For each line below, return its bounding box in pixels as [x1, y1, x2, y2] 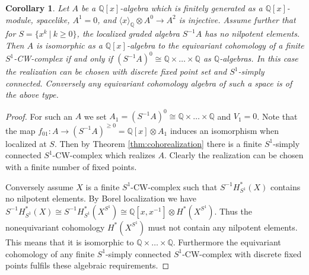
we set [84, 110, 107, 122]
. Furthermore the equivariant [173, 235, 281, 248]
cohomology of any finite [5, 247, 95, 260]
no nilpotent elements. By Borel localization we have [5, 192, 197, 204]
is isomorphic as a [36, 39, 103, 51]
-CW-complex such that [130, 180, 218, 193]
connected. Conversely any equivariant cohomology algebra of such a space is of [5, 76, 292, 89]
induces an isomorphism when [170, 124, 279, 136]
